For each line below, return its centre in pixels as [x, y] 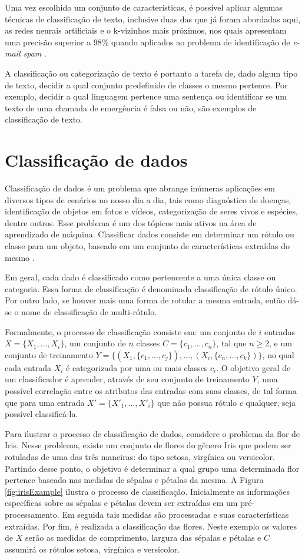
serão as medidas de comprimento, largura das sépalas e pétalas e [143, 537]
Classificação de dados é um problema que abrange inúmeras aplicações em [140, 188]
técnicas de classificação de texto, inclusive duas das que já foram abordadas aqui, [153, 19]
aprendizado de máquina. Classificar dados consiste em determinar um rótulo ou [150, 234]
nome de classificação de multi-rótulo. [89, 312]
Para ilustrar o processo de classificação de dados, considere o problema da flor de [152, 433]
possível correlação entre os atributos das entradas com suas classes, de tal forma [151, 390]
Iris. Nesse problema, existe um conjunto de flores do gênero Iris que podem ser [148, 445]
